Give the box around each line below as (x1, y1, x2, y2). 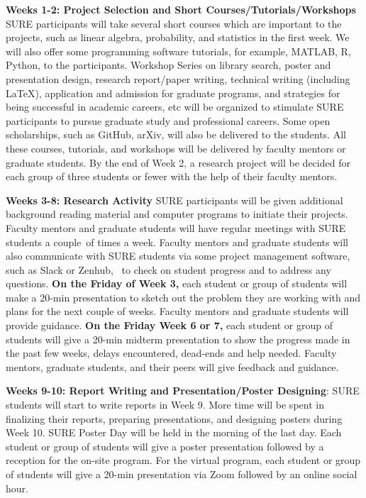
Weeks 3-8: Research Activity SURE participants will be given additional (6, 192, 343, 207)
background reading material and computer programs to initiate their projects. (6, 206, 348, 221)
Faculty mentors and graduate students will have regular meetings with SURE (6, 220, 346, 235)
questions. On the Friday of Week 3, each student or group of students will (6, 276, 348, 291)
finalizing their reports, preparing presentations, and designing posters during (6, 411, 343, 426)
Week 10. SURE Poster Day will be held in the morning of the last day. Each (6, 425, 342, 440)
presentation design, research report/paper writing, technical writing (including (6, 71, 350, 86)
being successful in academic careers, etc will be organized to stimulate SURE (6, 99, 344, 114)
